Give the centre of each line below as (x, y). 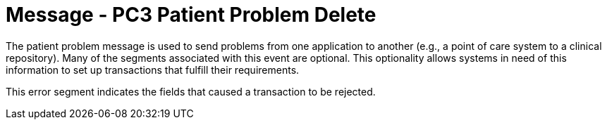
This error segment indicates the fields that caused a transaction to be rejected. (191, 91)
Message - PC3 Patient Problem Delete (191, 15)
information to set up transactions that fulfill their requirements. (153, 70)
